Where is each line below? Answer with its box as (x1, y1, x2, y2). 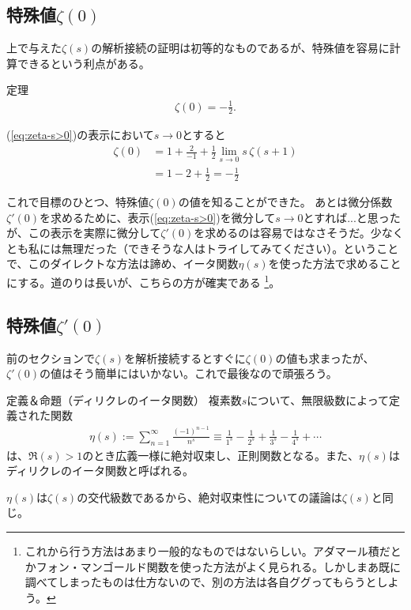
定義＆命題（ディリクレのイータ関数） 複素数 (6, 391, 242, 408)
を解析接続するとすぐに (124, 349, 246, 366)
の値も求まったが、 (275, 349, 375, 366)
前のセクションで (6, 349, 95, 366)
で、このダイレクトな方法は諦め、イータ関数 (6, 255, 239, 272)
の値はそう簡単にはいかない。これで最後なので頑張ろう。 (39, 365, 337, 382)
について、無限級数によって (247, 391, 390, 408)
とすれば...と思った (303, 209, 401, 225)
